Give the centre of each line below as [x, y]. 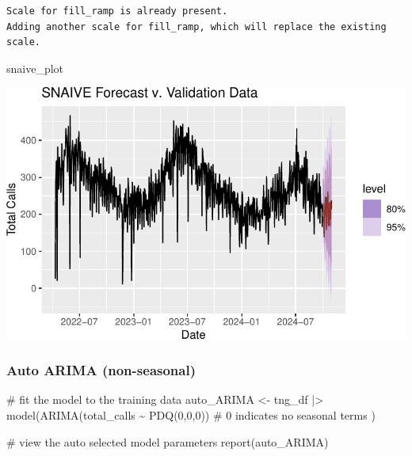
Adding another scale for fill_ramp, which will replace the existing [196, 27]
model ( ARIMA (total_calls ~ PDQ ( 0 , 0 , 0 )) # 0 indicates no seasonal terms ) [191, 414]
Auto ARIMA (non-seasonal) [101, 370]
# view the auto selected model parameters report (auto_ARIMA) [168, 441]
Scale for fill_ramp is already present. [117, 11]
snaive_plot [35, 68]
